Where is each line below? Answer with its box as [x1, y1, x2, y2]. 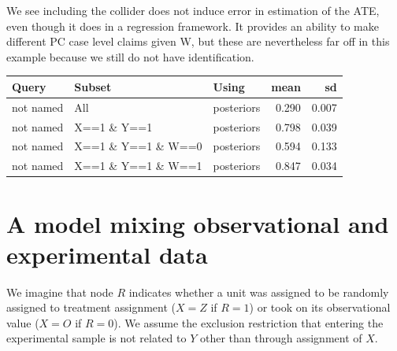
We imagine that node [6, 283, 113, 300]
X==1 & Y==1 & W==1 [74, 157, 202, 174]
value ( [6, 314, 39, 331]
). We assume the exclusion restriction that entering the [113, 314, 384, 331]
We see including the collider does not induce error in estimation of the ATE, [6, 2, 380, 18]
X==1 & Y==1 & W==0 [74, 138, 202, 154]
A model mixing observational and [6, 207, 389, 239]
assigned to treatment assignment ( [6, 299, 176, 316]
